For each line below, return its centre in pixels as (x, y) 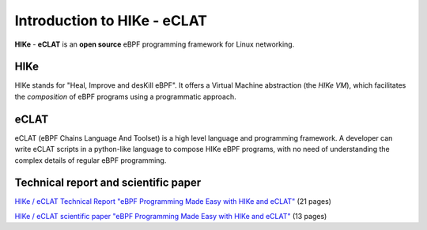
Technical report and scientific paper (108, 183)
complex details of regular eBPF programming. (91, 160)
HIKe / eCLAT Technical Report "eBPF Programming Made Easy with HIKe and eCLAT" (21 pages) (173, 202)
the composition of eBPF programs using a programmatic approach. (125, 96)
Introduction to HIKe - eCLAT (111, 21)
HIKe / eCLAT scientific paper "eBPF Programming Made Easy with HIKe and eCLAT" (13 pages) (171, 216)
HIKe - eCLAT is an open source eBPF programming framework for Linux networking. (155, 44)
